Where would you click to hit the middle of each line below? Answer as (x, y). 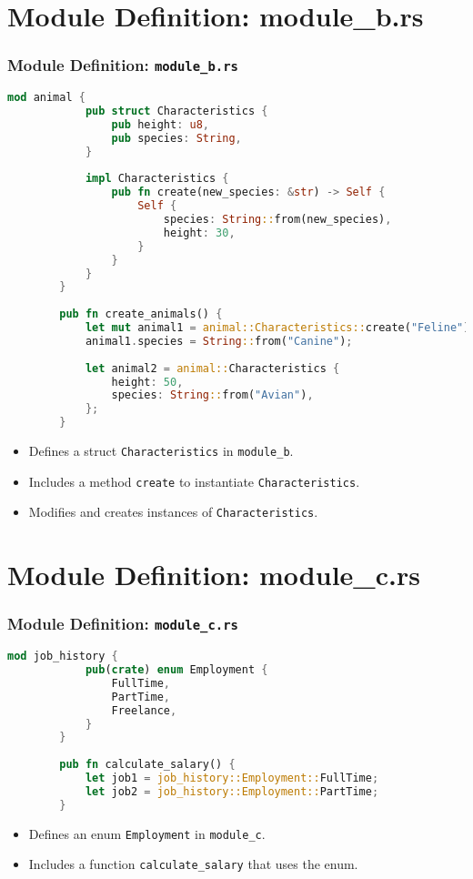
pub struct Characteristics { (176, 111)
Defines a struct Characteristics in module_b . (161, 451)
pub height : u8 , (160, 124)
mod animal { (46, 98)
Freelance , (144, 710)
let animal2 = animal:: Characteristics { (212, 368)
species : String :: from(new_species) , (277, 220)
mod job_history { (63, 657)
